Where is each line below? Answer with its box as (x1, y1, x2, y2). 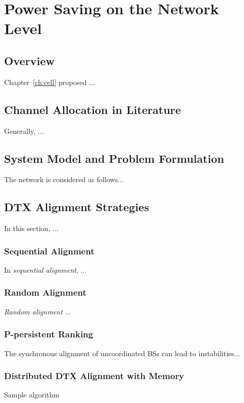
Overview (4, 52, 55, 68)
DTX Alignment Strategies (4, 199, 149, 215)
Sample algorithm (4, 389, 60, 400)
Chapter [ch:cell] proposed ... (4, 76, 95, 87)
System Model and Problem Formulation (4, 150, 224, 166)
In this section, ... (4, 223, 59, 234)
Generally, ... (4, 125, 44, 136)
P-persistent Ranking (4, 328, 93, 340)
